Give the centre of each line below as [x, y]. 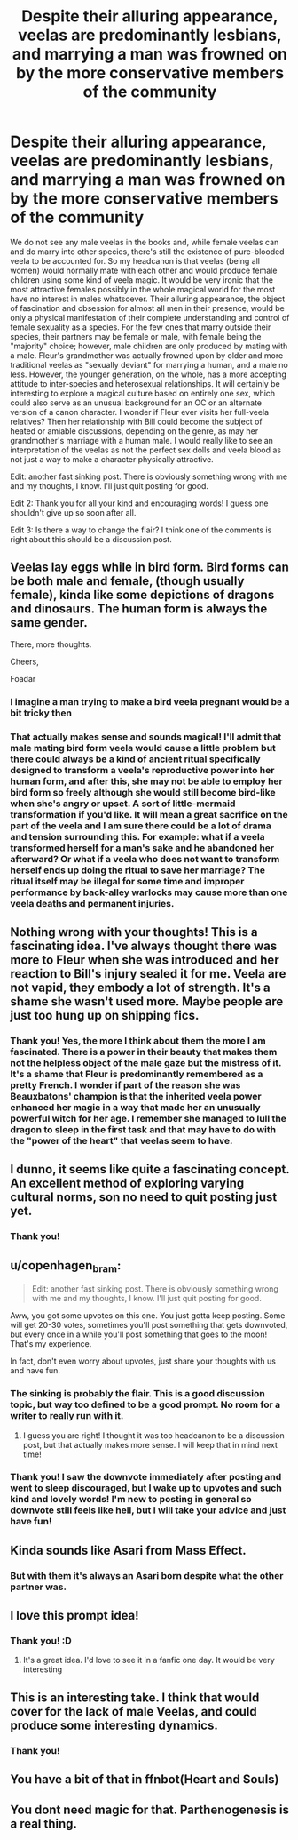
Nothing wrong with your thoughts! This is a [134, 932]
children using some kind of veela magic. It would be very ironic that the [142, 280]
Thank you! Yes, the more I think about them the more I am [138, 1040]
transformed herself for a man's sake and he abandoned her [142, 848]
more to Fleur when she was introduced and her [145, 960]
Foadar [23, 678]
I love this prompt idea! [75, 1616]
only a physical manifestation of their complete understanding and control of [150, 317]
